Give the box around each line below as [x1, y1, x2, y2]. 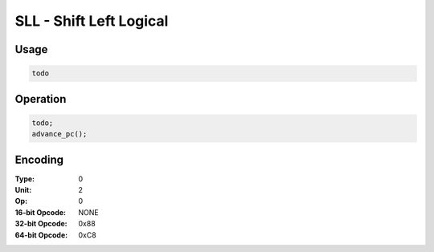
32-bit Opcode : [14, 219, 68, 229]
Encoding [14, 152, 64, 166]
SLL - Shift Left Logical [14, 12, 169, 30]
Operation [14, 92, 67, 106]
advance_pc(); [31, 129, 88, 139]
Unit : [14, 185, 32, 195]
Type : [14, 173, 35, 184]
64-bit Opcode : [14, 230, 68, 240]
